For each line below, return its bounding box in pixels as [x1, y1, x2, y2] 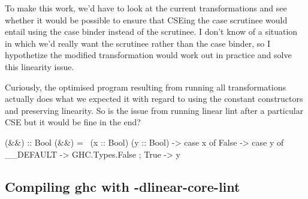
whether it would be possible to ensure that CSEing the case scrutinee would [5, 13, 288, 26]
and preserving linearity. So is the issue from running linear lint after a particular [5, 104, 304, 116]
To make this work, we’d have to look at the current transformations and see [5, 2, 287, 14]
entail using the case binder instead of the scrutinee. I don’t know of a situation [5, 25, 298, 38]
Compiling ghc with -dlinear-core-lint [5, 177, 240, 195]
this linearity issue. [5, 60, 74, 73]
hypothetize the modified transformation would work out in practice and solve [5, 49, 292, 61]
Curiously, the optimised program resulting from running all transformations [5, 80, 286, 93]
